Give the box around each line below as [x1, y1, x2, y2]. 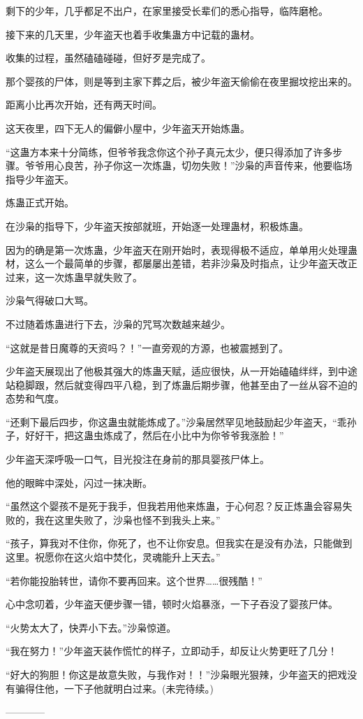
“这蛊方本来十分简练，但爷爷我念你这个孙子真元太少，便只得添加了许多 [6, 144, 333, 159]
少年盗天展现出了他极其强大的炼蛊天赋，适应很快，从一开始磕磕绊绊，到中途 [6, 364, 357, 378]
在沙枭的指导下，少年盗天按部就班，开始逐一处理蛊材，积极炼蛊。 [6, 218, 309, 233]
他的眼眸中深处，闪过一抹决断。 [6, 475, 152, 490]
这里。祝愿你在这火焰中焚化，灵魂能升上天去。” [6, 550, 221, 564]
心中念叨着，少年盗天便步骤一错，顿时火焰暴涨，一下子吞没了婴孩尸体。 [6, 597, 338, 611]
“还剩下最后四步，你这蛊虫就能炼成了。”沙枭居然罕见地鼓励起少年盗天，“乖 [6, 414, 347, 429]
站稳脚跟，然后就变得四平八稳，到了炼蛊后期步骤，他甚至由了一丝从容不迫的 [6, 377, 357, 392]
